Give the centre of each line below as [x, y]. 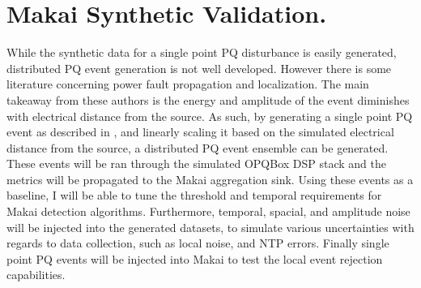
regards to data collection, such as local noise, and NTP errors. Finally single [198, 243]
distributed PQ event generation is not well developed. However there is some [199, 68]
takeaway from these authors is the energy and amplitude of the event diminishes [208, 99]
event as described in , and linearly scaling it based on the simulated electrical [200, 132]
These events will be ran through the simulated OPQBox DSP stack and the [196, 163]
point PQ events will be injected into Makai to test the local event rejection [195, 258]
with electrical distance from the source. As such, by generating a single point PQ [210, 116]
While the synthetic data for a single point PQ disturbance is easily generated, [202, 52]
